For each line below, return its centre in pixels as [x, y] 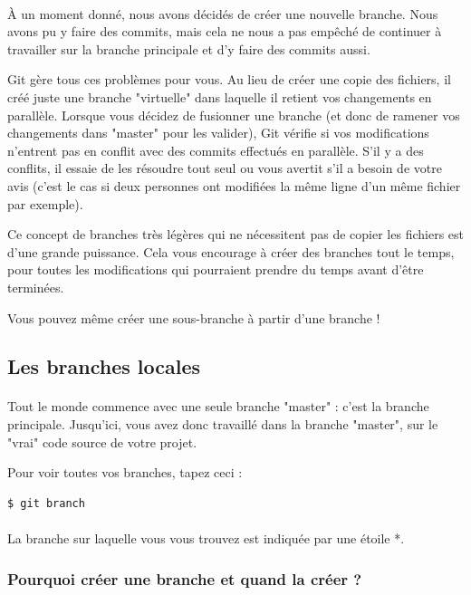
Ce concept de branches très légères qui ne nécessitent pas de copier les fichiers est [235, 234]
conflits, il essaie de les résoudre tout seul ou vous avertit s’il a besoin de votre [225, 168]
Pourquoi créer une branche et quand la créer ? [185, 578]
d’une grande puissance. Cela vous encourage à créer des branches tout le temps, [231, 251]
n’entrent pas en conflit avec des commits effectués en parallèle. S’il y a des [216, 150]
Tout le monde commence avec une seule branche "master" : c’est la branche [218, 406]
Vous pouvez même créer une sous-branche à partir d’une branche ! [194, 317]
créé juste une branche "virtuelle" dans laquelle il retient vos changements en [220, 96]
